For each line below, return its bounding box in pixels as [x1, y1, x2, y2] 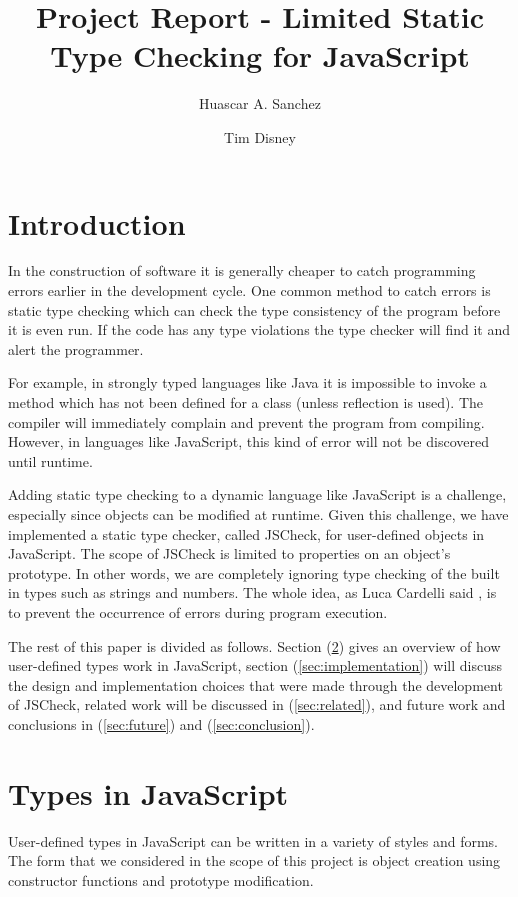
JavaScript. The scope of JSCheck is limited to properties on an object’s [8, 543, 451, 564]
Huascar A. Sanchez [199, 93, 321, 114]
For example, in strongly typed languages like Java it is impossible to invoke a [8, 372, 487, 393]
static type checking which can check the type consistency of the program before [8, 299, 501, 320]
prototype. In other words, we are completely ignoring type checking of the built [8, 562, 500, 583]
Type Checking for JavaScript [50, 35, 470, 76]
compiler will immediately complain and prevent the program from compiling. [8, 411, 485, 432]
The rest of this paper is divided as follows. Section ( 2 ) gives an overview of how [8, 635, 501, 656]
